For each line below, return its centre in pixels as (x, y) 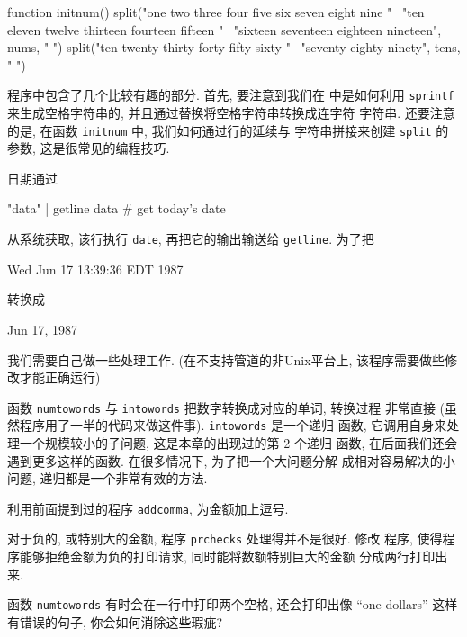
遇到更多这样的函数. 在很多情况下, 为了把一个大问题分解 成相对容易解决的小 (231, 460)
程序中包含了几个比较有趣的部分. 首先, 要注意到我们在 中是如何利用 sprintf (231, 95)
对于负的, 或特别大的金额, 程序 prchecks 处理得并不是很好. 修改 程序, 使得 (225, 538)
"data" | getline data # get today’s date (117, 208)
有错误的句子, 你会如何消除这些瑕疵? (115, 621)
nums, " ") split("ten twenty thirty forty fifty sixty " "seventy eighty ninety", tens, (234, 47)
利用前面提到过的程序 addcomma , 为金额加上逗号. (148, 508)
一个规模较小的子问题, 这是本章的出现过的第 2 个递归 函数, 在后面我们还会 (238, 443)
